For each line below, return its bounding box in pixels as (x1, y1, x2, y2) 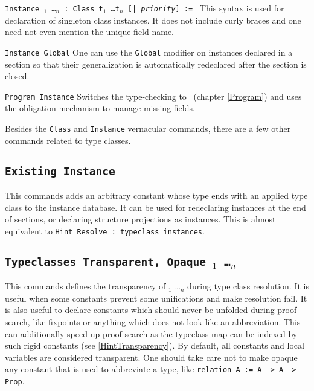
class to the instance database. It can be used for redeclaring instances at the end (5, 201, 306, 213)
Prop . (5, 375, 25, 387)
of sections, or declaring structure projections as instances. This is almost (5, 213, 276, 225)
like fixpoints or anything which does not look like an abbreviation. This (33, 315, 301, 328)
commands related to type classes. (5, 134, 131, 146)
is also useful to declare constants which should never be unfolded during (5, 303, 275, 316)
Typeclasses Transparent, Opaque (5, 255, 207, 268)
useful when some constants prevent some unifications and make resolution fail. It (5, 291, 307, 304)
